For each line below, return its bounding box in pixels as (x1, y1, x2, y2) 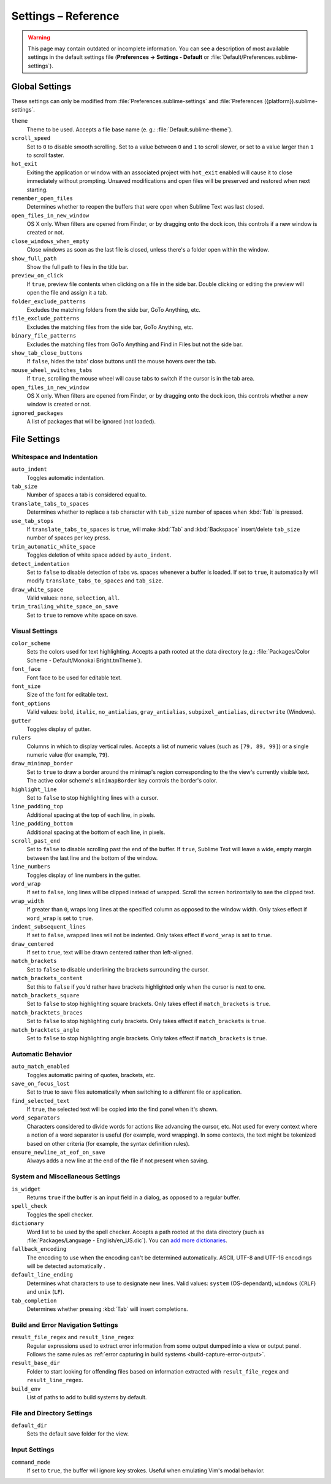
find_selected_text (11, 1097, 70, 1104)
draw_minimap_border (11, 760, 74, 767)
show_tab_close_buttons (11, 349, 83, 356)
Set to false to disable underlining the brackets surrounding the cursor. (26, 965, 210, 973)
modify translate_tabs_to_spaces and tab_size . (26, 577, 164, 584)
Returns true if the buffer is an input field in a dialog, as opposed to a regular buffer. (26, 1194, 240, 1201)
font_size (11, 682, 41, 690)
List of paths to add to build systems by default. (26, 1393, 147, 1401)
